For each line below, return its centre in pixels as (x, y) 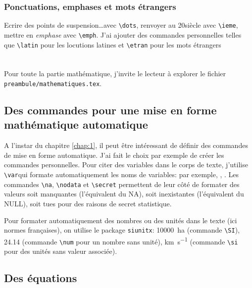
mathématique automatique (76, 124)
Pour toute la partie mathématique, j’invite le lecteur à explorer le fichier (115, 73)
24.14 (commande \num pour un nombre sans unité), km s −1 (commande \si (121, 240)
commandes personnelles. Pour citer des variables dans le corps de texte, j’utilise (126, 165)
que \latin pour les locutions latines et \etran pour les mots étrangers (113, 44)
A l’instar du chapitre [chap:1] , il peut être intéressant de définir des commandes (126, 145)
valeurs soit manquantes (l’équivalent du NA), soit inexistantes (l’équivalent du (124, 194)
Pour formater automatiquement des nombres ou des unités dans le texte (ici (121, 220)
